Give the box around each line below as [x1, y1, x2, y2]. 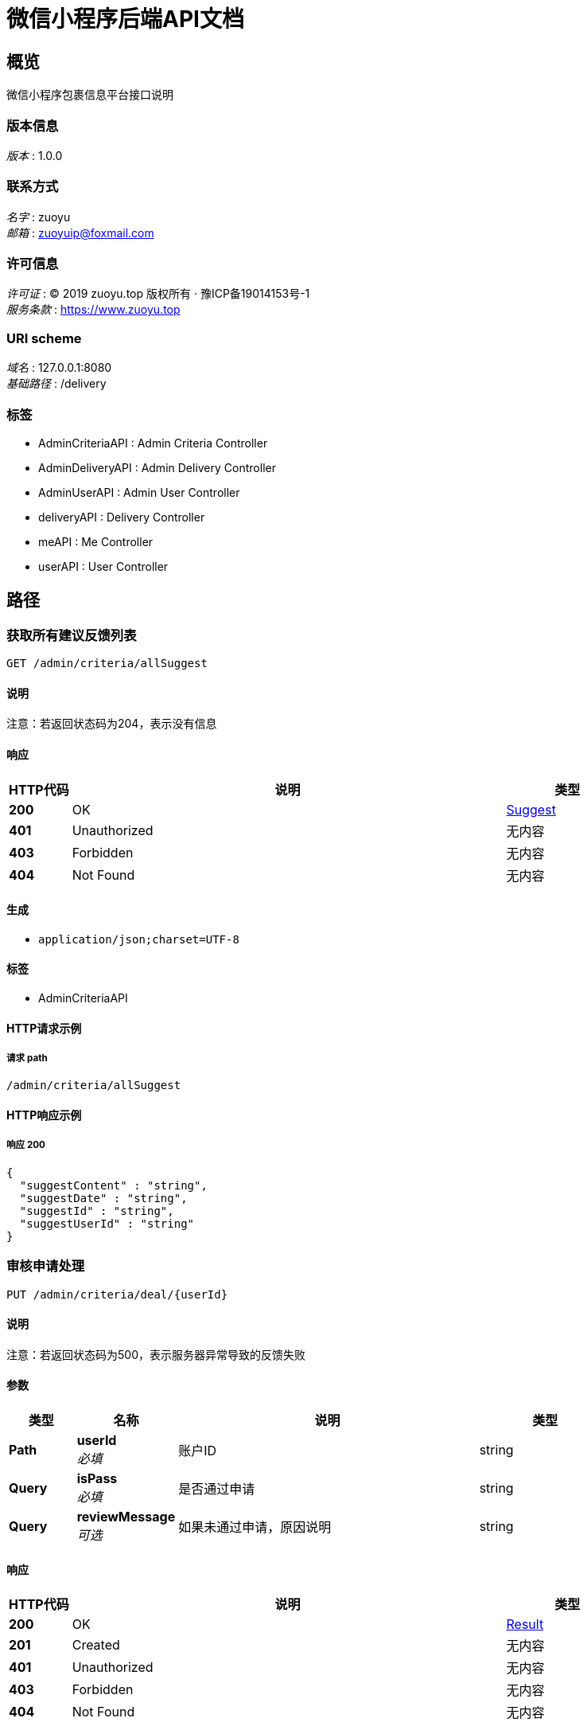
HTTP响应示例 [6, 1108, 82, 1123]
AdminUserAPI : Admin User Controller [38, 485, 240, 499]
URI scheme [6, 330, 82, 346]
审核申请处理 [6, 1258, 85, 1275]
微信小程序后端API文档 [6, 6, 244, 33]
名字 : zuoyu [6, 209, 71, 224]
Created [72, 1637, 120, 1654]
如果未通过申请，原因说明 [178, 1518, 332, 1535]
